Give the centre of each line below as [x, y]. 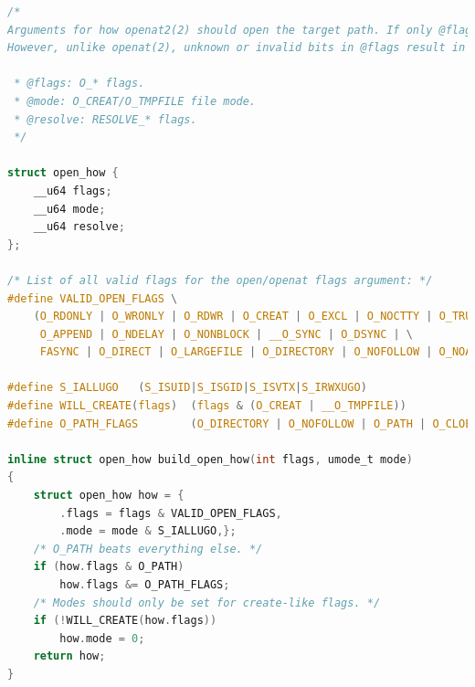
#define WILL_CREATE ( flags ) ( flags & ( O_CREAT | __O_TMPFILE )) [207, 406]
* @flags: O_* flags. [79, 84]
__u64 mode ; [69, 209]
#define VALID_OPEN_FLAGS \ [93, 298]
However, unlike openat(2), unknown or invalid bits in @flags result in [237, 48]
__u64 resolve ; [79, 227]
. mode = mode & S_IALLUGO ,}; [148, 531]
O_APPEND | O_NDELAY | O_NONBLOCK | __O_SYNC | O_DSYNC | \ [226, 334]
